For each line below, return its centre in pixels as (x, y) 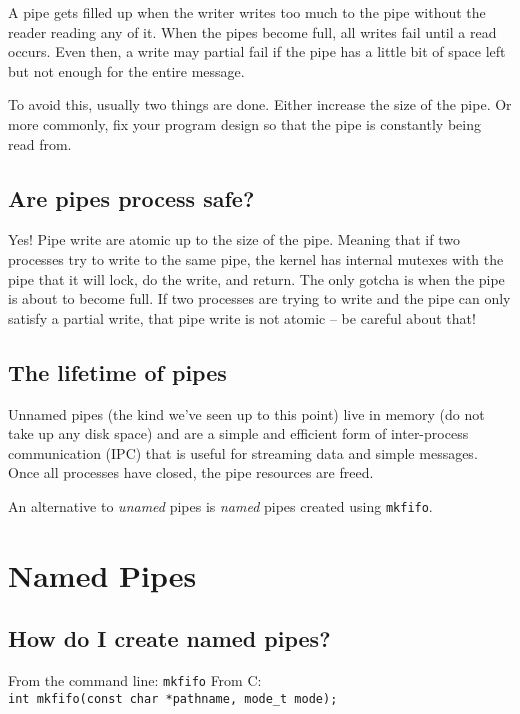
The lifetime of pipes (117, 371)
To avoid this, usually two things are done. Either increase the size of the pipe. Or (260, 104)
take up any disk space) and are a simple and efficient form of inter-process (238, 433)
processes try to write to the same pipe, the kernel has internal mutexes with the (256, 258)
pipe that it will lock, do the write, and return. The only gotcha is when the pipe (256, 278)
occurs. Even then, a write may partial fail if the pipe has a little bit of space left (257, 51)
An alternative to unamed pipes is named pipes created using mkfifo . (220, 505)
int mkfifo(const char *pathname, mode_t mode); (173, 698)
